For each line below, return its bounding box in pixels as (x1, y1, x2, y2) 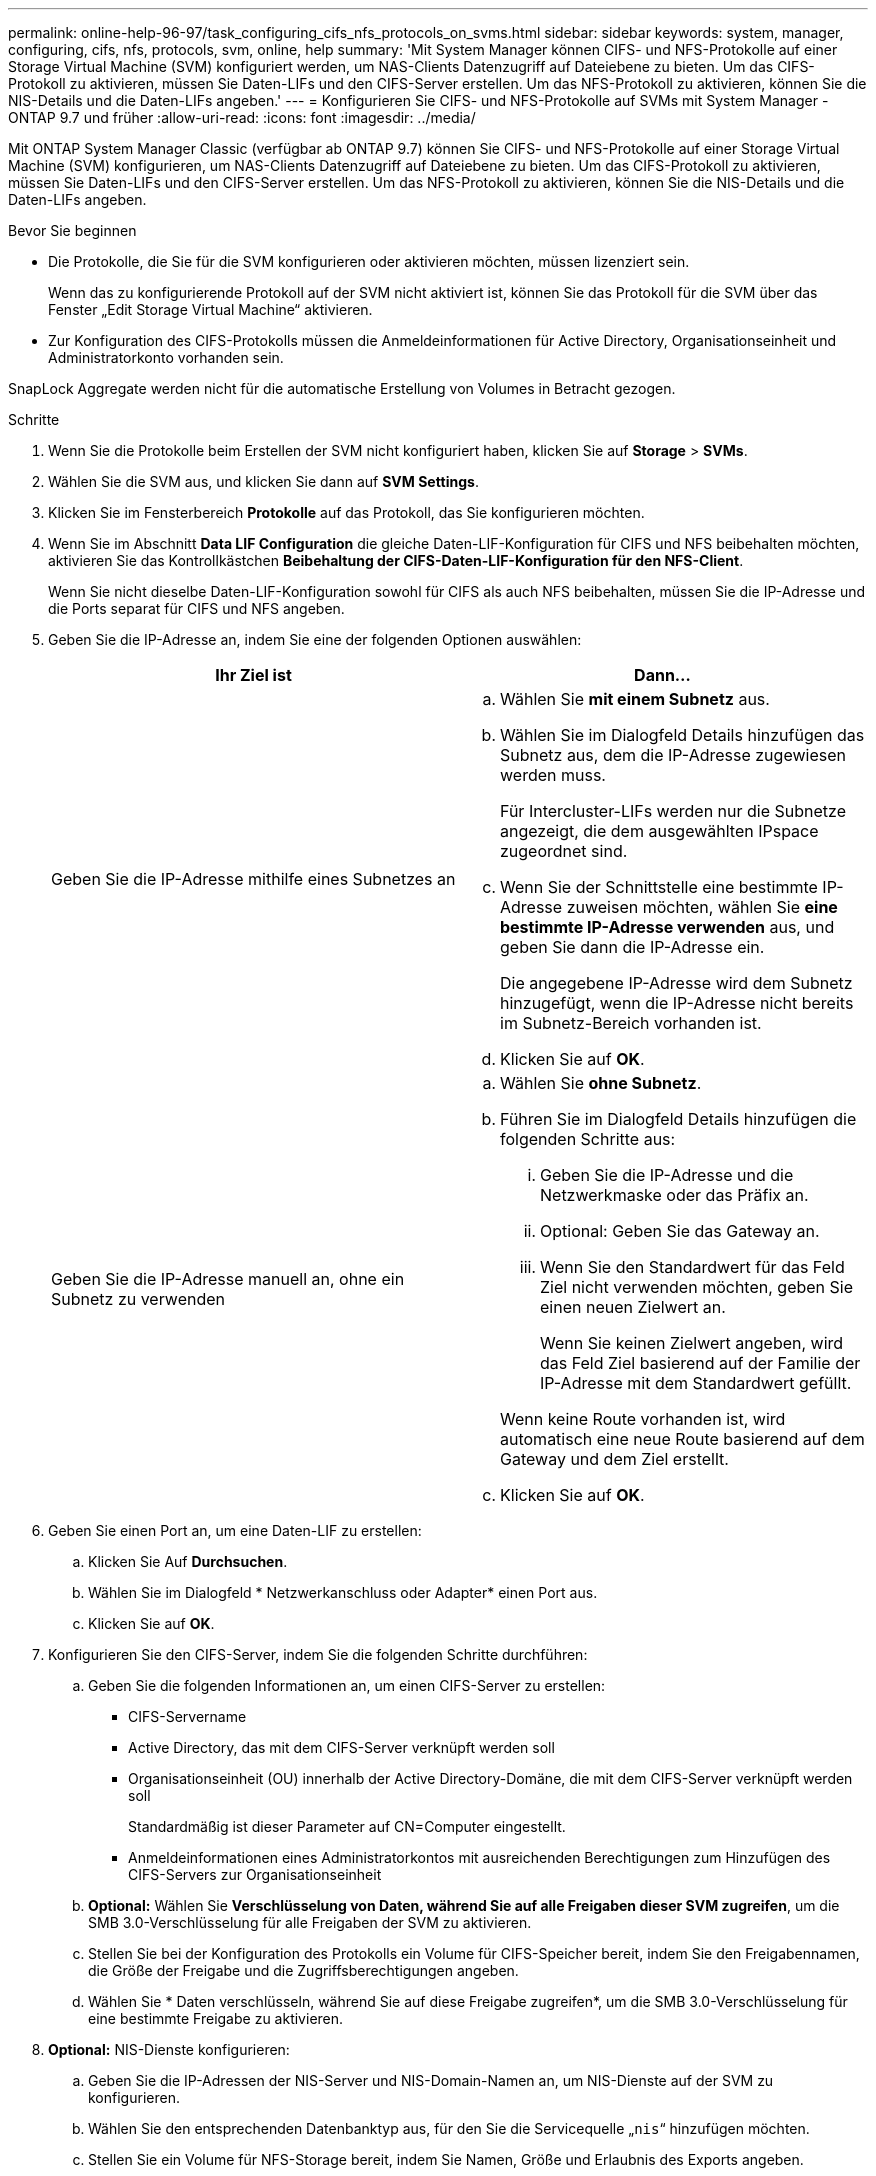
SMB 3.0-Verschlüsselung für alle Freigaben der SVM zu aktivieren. (88, 1914, 532, 1931)
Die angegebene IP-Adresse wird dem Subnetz (500, 973, 853, 993)
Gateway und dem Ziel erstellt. (500, 1449, 729, 1469)
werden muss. (500, 765, 606, 785)
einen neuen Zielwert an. (540, 1297, 726, 1317)
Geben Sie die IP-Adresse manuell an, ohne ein (51, 1269, 405, 1289)
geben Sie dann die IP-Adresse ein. (500, 937, 765, 957)
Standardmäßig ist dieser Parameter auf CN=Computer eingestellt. (128, 1818, 566, 1835)
